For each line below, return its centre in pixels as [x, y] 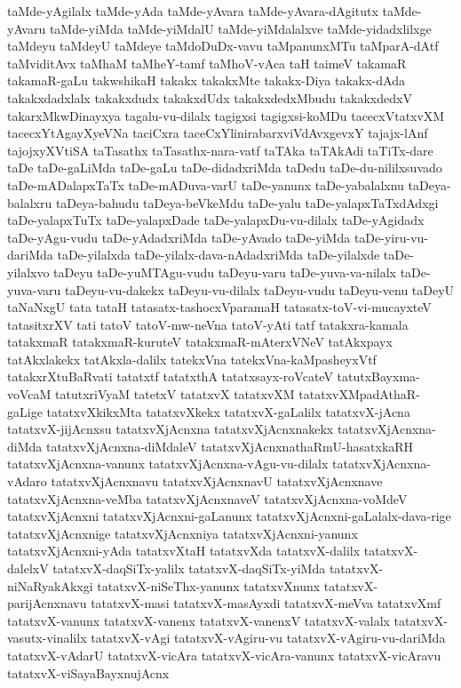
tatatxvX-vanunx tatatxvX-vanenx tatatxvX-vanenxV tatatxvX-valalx [199, 620]
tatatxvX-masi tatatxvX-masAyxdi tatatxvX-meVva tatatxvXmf [266, 603]
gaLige [25, 411]
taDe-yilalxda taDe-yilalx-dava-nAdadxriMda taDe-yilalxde [219, 255]
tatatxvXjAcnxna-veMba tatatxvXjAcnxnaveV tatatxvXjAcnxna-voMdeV [207, 498]
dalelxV [28, 568]
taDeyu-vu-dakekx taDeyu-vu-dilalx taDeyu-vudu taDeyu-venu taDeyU [259, 289]
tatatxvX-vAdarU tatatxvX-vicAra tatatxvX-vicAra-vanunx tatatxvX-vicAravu [224, 655]
